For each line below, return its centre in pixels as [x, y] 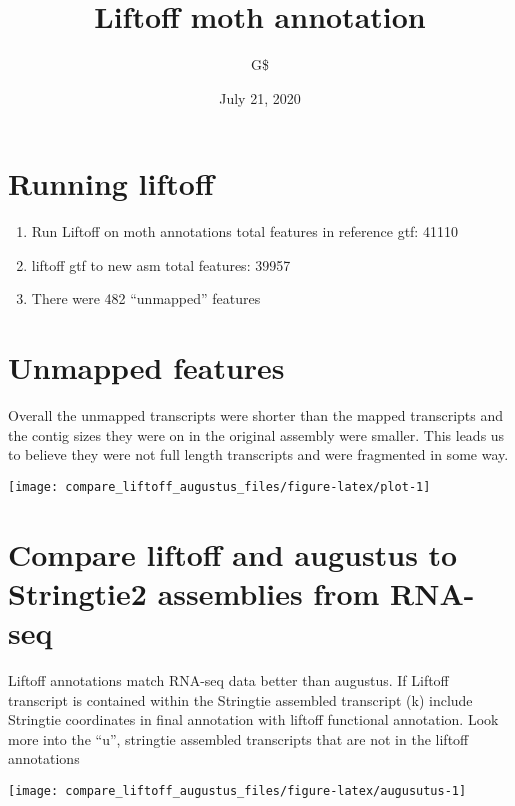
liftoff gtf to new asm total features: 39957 [161, 264]
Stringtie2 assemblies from [194, 592]
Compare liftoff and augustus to [233, 553]
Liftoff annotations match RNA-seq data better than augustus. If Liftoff [228, 680]
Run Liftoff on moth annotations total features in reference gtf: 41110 [244, 231]
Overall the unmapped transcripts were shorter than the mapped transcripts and [256, 415]
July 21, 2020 [260, 97]
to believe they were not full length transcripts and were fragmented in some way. [258, 454]
